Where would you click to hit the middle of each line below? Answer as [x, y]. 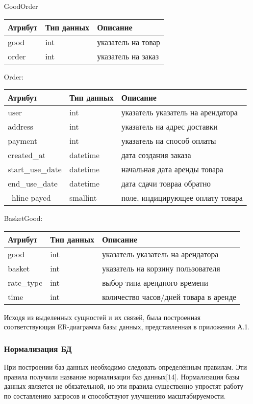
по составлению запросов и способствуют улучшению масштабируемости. [115, 395]
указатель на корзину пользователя [161, 268]
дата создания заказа [156, 155]
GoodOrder [21, 6]
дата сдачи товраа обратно [166, 184]
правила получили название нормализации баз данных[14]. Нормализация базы [122, 376]
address [21, 127]
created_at [27, 155]
